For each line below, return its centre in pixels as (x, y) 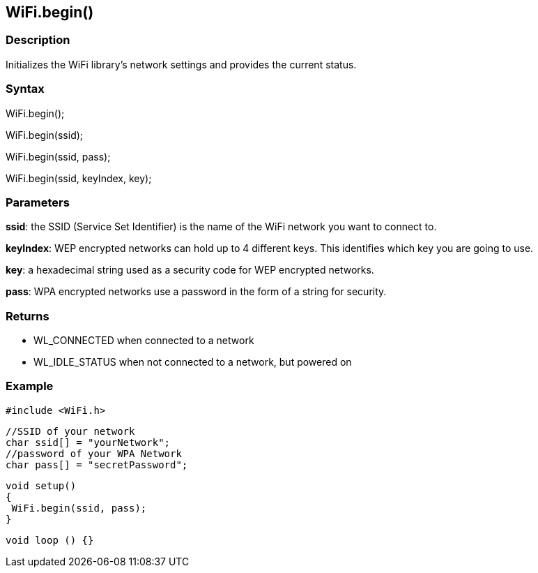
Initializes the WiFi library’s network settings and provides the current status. (181, 64)
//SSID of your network (70, 431)
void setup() (41, 485)
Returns (28, 316)
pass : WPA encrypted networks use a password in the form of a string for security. (196, 292)
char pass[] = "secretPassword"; (97, 464)
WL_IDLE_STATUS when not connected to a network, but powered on (193, 362)
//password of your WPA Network (94, 453)
